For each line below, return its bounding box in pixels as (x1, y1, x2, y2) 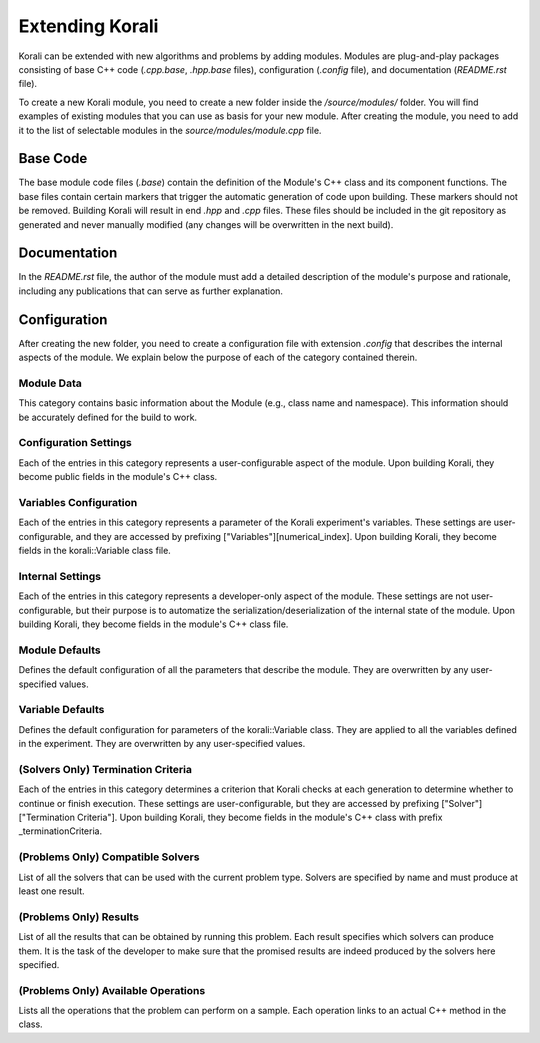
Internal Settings (18, 569, 102, 583)
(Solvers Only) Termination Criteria (18, 762, 192, 776)
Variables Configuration (18, 496, 138, 509)
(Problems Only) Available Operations (18, 983, 206, 997)
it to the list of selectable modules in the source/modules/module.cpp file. (18, 124, 322, 136)
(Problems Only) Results (18, 910, 140, 924)
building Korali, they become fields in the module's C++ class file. (18, 618, 289, 630)
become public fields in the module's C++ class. (18, 471, 218, 483)
